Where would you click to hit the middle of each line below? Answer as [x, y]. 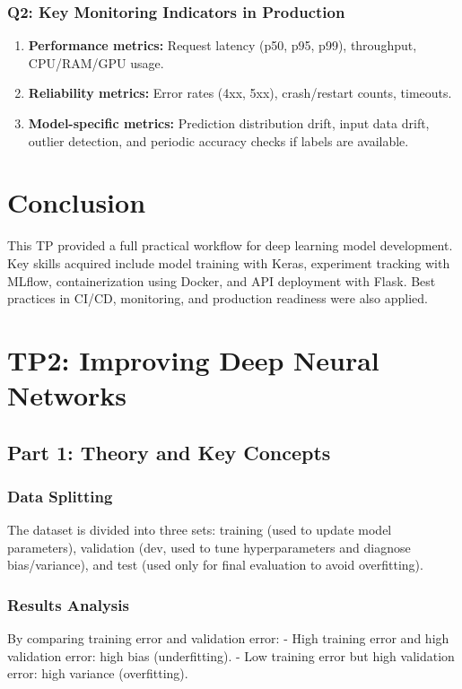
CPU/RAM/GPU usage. [96, 62]
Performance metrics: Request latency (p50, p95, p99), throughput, [222, 45]
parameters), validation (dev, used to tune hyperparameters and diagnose [209, 547]
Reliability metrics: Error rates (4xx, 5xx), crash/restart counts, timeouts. [240, 93]
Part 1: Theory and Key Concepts [169, 452]
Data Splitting [60, 496]
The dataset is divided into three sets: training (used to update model [200, 530]
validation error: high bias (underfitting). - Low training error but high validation [231, 655]
